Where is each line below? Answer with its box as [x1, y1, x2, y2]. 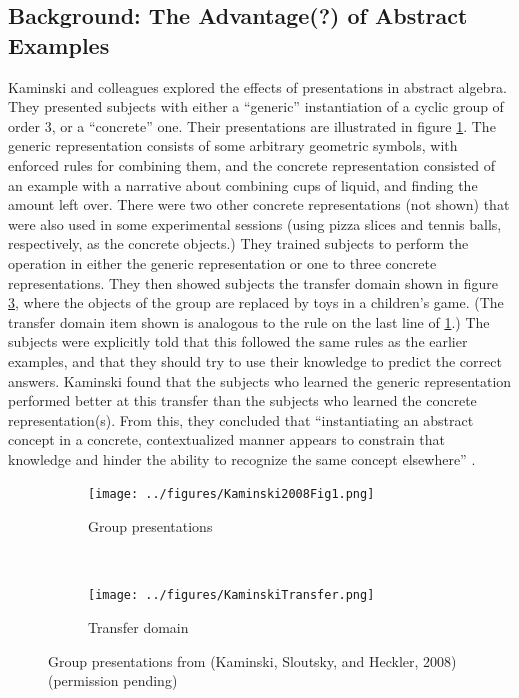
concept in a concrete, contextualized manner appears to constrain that [8, 429, 446, 450]
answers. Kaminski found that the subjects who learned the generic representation [8, 370, 512, 391]
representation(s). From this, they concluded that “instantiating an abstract [8, 409, 474, 430]
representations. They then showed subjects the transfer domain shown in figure [8, 272, 498, 293]
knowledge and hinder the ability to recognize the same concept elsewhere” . [8, 448, 476, 469]
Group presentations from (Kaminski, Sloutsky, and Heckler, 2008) [48, 650, 457, 671]
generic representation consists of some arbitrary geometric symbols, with [8, 135, 458, 156]
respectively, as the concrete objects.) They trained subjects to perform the [8, 233, 469, 254]
